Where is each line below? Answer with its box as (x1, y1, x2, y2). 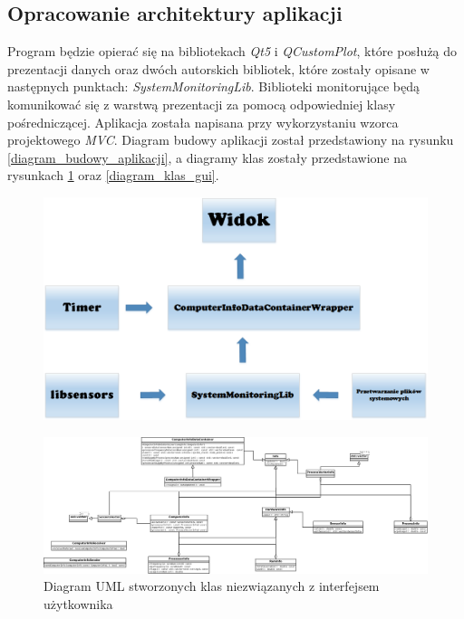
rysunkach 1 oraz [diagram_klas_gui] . (7, 166, 219, 185)
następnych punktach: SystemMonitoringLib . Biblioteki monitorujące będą (7, 77, 420, 96)
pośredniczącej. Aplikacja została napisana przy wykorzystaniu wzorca (7, 112, 399, 131)
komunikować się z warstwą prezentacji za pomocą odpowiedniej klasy (7, 94, 396, 113)
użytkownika (43, 595, 113, 614)
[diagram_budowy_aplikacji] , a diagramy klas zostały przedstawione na (7, 148, 408, 167)
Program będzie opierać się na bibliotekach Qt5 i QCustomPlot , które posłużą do (7, 42, 458, 61)
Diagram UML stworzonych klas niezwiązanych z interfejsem (43, 576, 380, 595)
